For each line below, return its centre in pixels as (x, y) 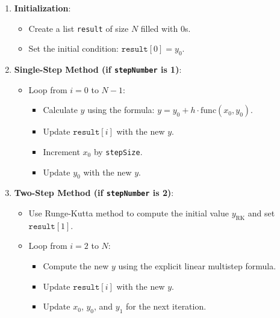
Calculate (60, 110)
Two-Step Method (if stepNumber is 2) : (94, 193)
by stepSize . (118, 151)
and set (261, 213)
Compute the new (76, 265)
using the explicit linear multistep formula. (197, 265)
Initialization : (42, 8)
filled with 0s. (166, 28)
